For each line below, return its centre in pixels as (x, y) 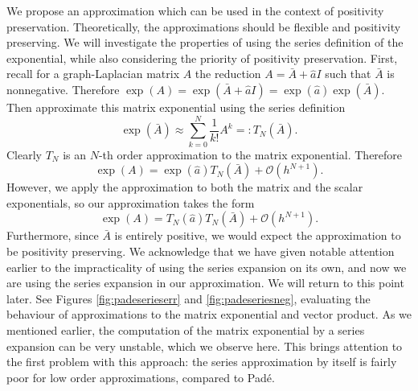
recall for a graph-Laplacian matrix (93, 74)
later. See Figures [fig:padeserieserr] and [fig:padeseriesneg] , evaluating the (189, 298)
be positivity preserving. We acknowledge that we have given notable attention (201, 251)
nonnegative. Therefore (63, 89)
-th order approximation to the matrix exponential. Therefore (250, 154)
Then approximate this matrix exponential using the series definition (176, 107)
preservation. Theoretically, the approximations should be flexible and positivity (204, 26)
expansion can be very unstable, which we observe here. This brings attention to (205, 346)
